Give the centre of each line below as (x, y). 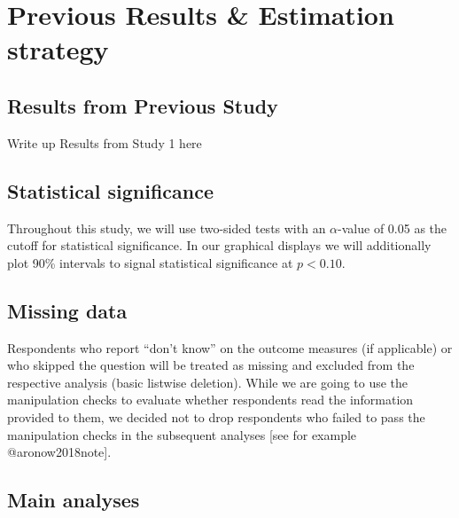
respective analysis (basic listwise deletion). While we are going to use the (208, 382)
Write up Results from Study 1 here (105, 142)
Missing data (67, 310)
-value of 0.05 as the (393, 228)
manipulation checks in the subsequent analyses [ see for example (182, 434)
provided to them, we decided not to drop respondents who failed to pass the (216, 416)
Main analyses (74, 500)
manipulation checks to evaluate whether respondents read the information (210, 400)
